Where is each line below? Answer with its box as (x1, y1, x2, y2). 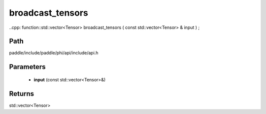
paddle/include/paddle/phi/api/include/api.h (9, 50, 99, 56)
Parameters (9, 63, 46, 71)
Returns (9, 90, 34, 98)
